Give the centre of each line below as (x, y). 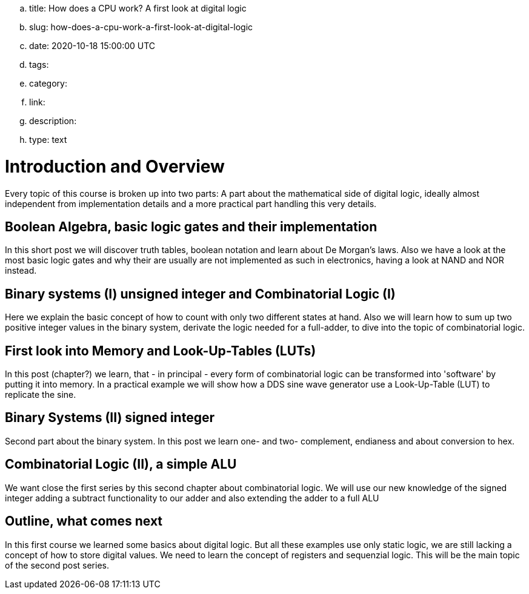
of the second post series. (57, 565)
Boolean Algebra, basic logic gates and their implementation (191, 226)
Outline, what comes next (84, 521)
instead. (21, 271)
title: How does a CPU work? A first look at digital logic (138, 8)
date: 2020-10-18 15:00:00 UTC (92, 46)
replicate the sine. (41, 395)
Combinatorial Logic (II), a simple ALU (121, 464)
